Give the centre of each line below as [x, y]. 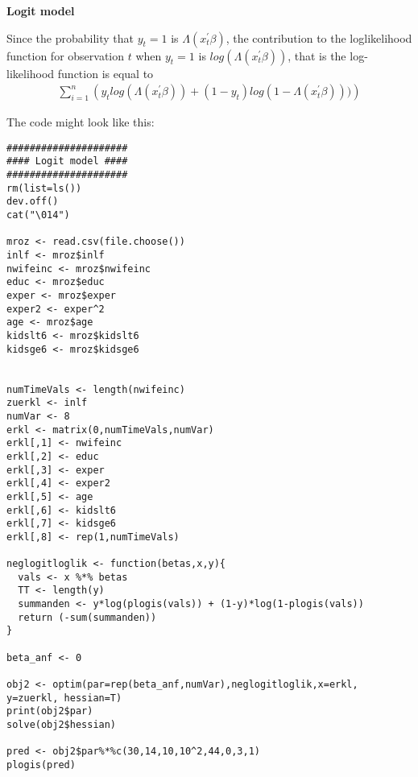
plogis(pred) [41, 765]
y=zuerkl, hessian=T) [64, 698]
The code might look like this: [81, 122]
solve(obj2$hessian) [62, 725]
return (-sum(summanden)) [87, 617]
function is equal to [106, 73]
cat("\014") [38, 215]
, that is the [317, 55]
